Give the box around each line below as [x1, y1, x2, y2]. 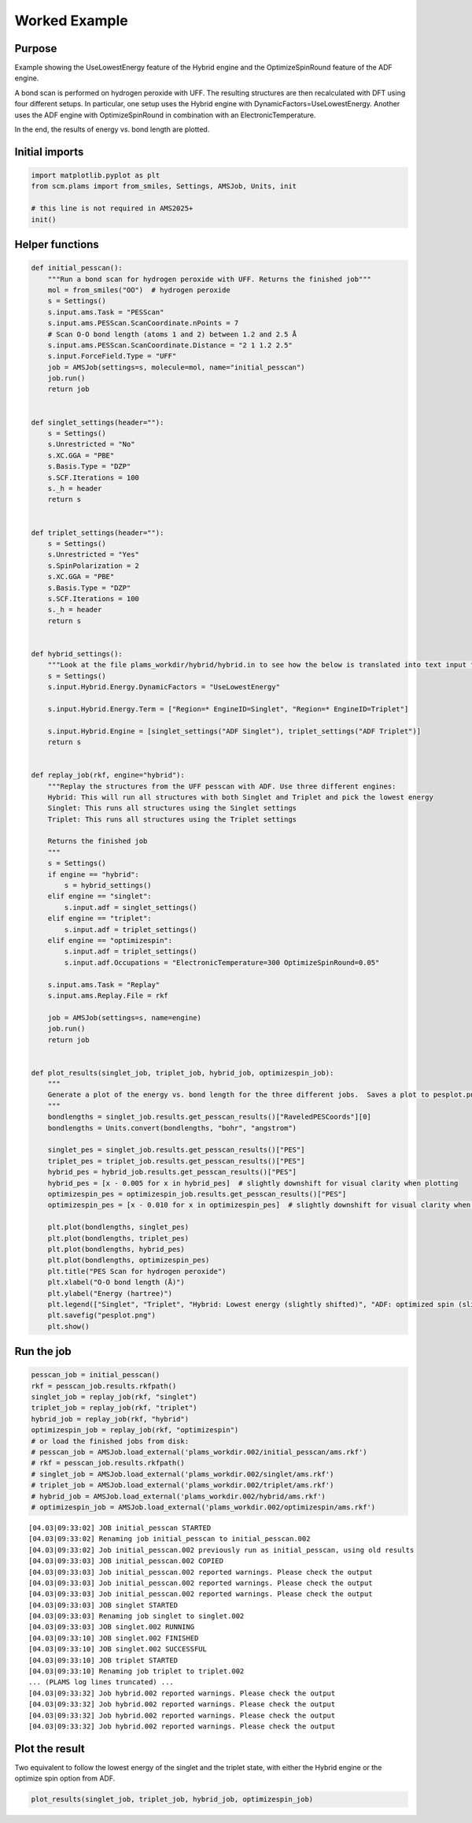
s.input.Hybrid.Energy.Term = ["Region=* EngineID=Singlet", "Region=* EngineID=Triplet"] [47, 704, 409, 713]
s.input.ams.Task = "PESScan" [47, 307, 164, 317]
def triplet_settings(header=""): [31, 528, 164, 537]
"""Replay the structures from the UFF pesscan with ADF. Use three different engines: [47, 782, 396, 791]
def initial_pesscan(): [31, 264, 124, 273]
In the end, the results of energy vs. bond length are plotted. [14, 124, 210, 134]
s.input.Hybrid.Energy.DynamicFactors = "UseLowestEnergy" [47, 682, 281, 692]
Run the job [14, 1345, 72, 1358]
